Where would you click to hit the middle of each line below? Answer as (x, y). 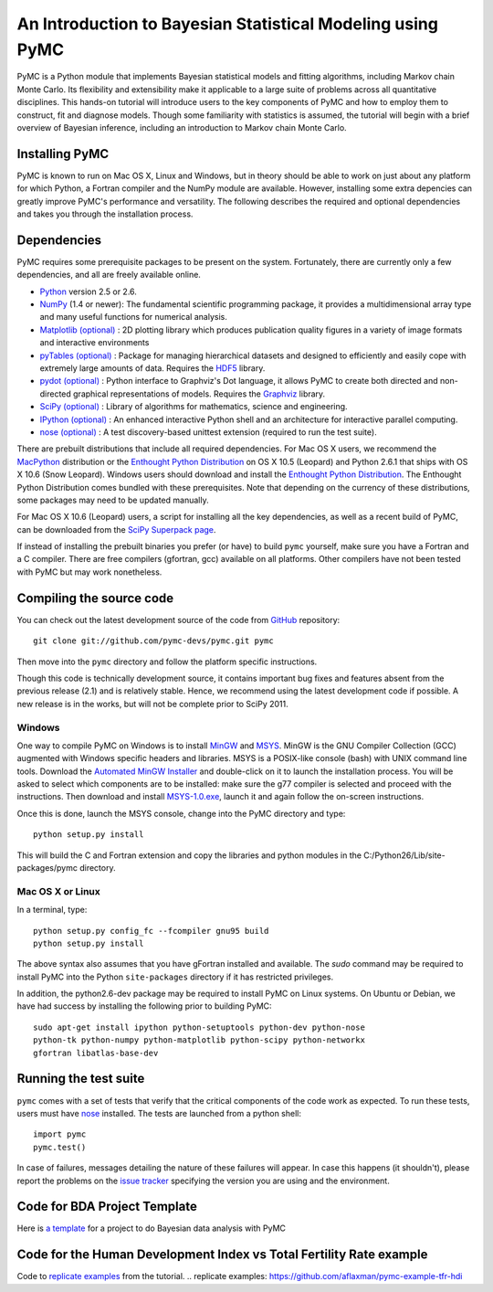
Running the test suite (81, 1079)
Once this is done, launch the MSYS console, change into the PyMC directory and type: (181, 813)
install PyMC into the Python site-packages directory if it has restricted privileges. (175, 977)
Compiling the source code (95, 598)
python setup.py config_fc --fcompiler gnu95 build (151, 931)
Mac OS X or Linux (58, 891)
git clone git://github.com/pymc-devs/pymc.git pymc (153, 641)
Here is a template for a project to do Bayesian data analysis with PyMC (152, 1228)
